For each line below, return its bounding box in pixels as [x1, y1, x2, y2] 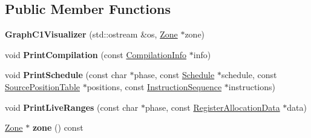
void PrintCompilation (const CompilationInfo [5, 48, 187, 61]
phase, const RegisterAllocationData [145, 100, 280, 113]
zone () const [32, 121, 83, 134]
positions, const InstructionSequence [87, 80, 222, 93]
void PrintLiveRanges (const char [5, 100, 139, 113]
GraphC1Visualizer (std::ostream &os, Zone [5, 28, 178, 41]
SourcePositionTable [5, 80, 80, 93]
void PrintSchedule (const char [5, 68, 127, 81]
